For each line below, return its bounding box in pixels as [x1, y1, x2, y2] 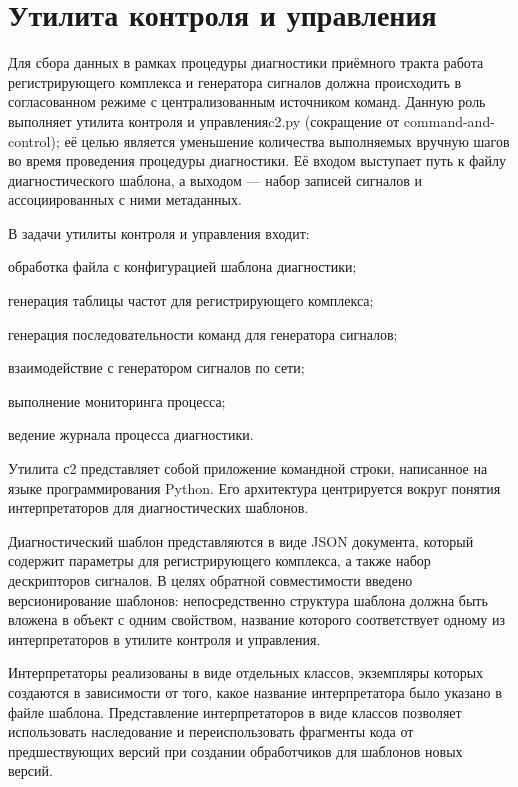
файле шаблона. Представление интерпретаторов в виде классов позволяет [8, 701, 462, 722]
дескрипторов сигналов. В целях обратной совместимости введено [8, 570, 413, 590]
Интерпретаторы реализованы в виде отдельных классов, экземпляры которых [8, 662, 484, 683]
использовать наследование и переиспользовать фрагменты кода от [8, 721, 414, 742]
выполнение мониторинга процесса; [8, 390, 226, 411]
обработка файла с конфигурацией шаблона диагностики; [8, 256, 357, 277]
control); [8, 130, 60, 151]
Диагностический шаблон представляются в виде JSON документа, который [8, 530, 474, 551]
